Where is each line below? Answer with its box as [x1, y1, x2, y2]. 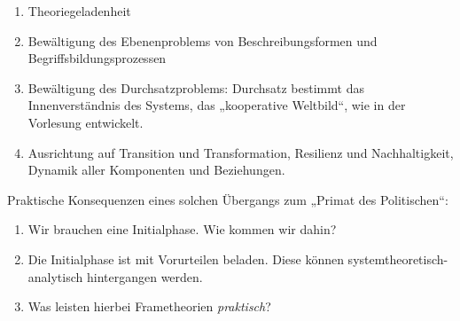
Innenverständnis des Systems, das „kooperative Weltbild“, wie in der [27, 96, 406, 114]
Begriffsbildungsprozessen [27, 49, 167, 67]
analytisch [27, 267, 83, 286]
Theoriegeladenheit [27, 2, 131, 20]
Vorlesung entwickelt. [27, 113, 144, 131]
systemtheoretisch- [347, 249, 448, 268]
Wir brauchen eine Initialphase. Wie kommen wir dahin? [27, 220, 337, 239]
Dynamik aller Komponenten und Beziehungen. [27, 160, 285, 179]
